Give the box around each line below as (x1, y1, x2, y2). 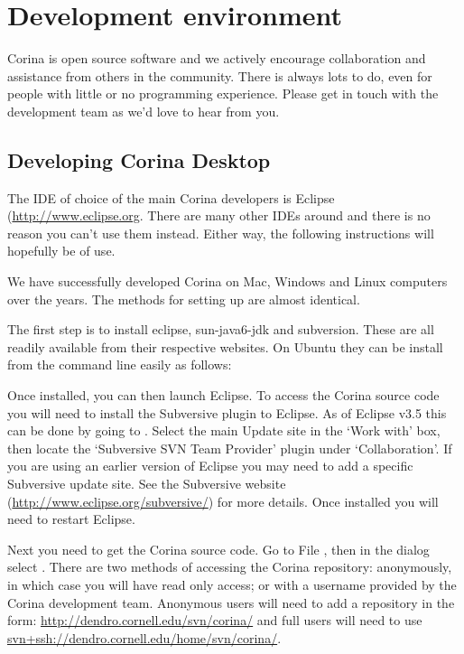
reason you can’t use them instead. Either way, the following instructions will (7, 223, 434, 242)
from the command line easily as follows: (7, 355, 232, 374)
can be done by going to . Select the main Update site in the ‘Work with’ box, (7, 421, 441, 440)
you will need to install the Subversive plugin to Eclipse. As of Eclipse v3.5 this (7, 403, 447, 422)
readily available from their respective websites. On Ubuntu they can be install (7, 337, 443, 356)
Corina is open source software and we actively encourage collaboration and (7, 49, 426, 68)
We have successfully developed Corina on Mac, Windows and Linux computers (7, 272, 448, 291)
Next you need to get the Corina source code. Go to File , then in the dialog (7, 539, 430, 558)
